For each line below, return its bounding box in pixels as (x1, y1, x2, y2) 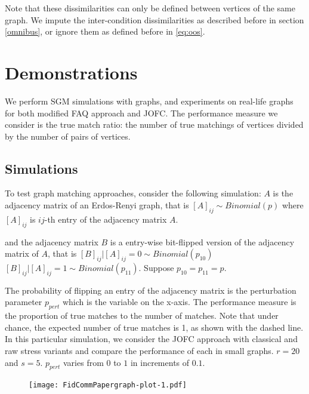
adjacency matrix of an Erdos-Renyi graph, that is (5, 199, 189, 211)
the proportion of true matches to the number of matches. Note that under (5, 309, 279, 322)
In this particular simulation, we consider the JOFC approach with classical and (5, 333, 298, 345)
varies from (63, 356, 104, 368)
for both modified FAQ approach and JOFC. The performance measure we (5, 106, 278, 119)
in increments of (130, 356, 190, 368)
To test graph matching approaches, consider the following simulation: (5, 187, 261, 199)
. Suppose (138, 261, 174, 274)
